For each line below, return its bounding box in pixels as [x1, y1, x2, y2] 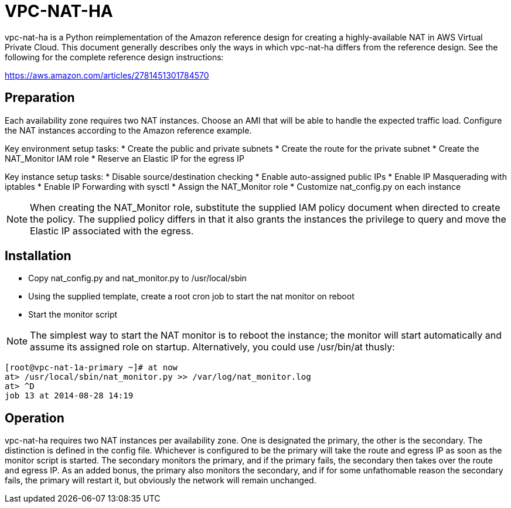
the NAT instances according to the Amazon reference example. [5, 125, 252, 135]
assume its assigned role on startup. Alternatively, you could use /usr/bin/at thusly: [30, 341, 395, 353]
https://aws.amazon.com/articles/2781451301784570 [5, 70, 209, 80]
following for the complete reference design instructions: [5, 52, 224, 62]
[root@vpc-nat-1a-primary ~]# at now [5, 363, 178, 373]
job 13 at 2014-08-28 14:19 [5, 391, 134, 401]
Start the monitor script [28, 309, 118, 320]
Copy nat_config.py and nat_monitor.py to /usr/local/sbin [28, 273, 247, 284]
